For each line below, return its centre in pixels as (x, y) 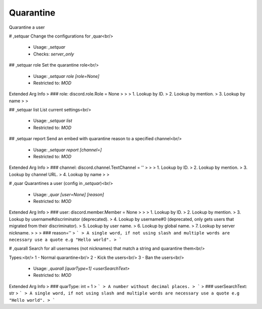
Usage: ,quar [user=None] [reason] (69, 194)
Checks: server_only (54, 54)
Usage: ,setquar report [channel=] (67, 150)
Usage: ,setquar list (53, 121)
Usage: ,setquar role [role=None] (66, 76)
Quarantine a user (27, 27)
